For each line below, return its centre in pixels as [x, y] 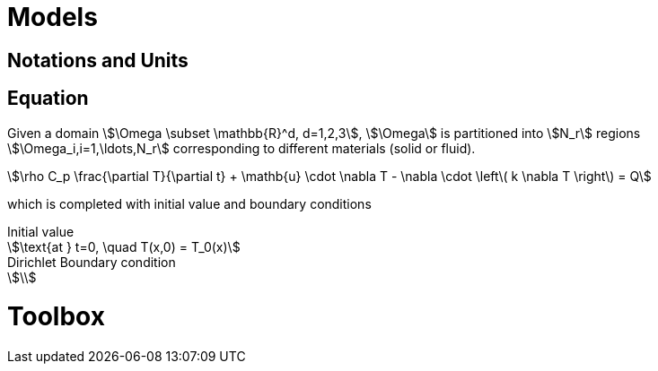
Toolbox [56, 317]
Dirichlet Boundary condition [92, 262]
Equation [48, 99]
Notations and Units [98, 60]
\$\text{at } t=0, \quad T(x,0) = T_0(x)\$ [124, 246]
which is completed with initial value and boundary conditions [189, 203]
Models [53, 17]
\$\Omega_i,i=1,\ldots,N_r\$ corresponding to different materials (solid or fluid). [241, 148]
